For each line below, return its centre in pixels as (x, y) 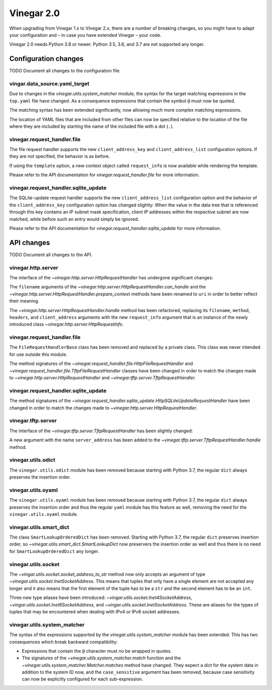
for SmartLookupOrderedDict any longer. (54, 551)
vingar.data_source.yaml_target (49, 84)
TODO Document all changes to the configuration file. (65, 71)
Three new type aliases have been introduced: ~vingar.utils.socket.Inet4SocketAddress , (101, 598)
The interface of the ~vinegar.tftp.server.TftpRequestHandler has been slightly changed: (101, 431)
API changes (30, 242)
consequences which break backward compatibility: (63, 642)
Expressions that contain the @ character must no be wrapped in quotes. (97, 651)
